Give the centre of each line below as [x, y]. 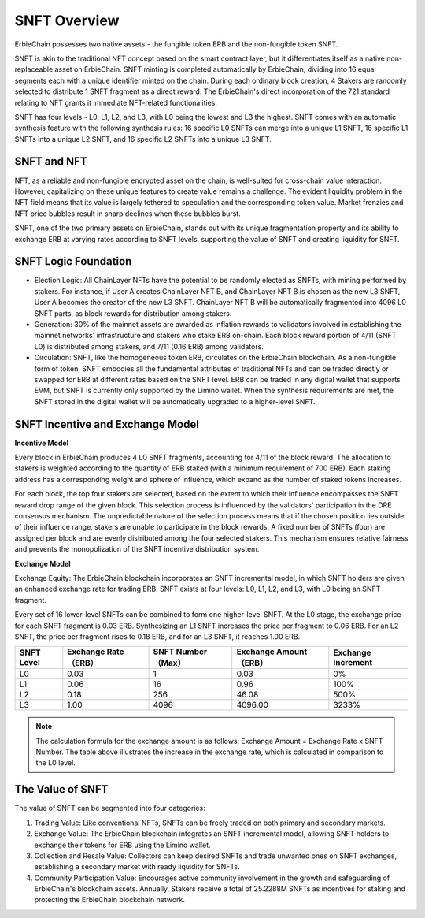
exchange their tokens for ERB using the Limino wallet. [123, 845]
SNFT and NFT [51, 162]
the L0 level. [56, 763]
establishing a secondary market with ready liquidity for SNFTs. [137, 867]
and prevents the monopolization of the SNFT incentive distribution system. [137, 549]
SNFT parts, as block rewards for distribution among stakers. [133, 313]
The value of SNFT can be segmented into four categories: [110, 808]
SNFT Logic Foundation [73, 261]
